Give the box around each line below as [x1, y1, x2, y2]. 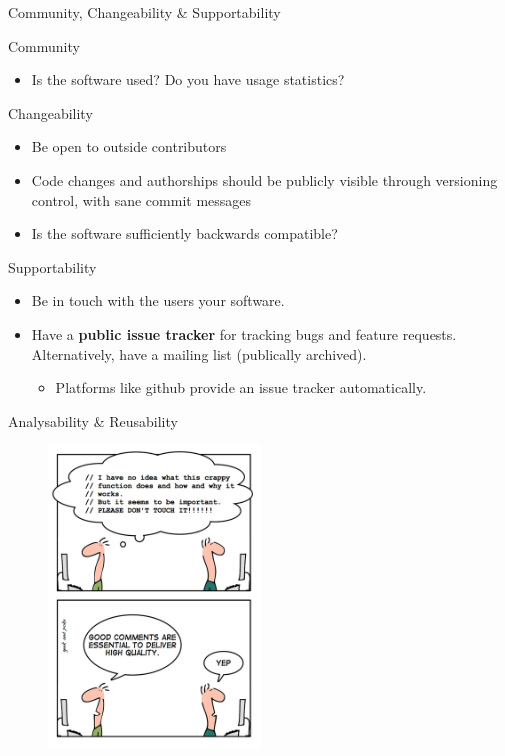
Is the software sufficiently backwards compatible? [31, 223, 338, 244]
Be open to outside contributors [31, 136, 227, 157]
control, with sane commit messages [31, 189, 252, 210]
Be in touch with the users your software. [31, 290, 285, 311]
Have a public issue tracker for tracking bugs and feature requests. [31, 323, 457, 344]
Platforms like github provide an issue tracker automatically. [55, 377, 427, 398]
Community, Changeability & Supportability [8, 2, 281, 22]
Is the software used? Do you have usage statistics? [31, 69, 345, 90]
